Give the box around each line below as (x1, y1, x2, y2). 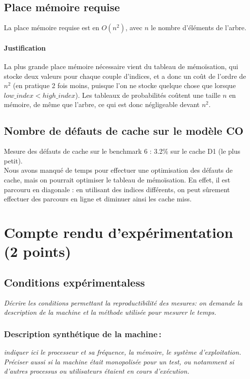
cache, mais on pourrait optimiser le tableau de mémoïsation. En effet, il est (4, 174, 231, 184)
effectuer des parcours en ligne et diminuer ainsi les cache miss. (4, 194, 192, 204)
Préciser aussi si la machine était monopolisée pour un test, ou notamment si (4, 356, 234, 366)
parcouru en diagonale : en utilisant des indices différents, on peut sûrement (4, 184, 230, 194)
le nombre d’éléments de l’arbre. (151, 22, 247, 33)
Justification (4, 42, 46, 53)
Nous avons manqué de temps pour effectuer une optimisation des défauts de (4, 165, 233, 175)
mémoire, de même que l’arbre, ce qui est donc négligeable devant (4, 99, 200, 109)
